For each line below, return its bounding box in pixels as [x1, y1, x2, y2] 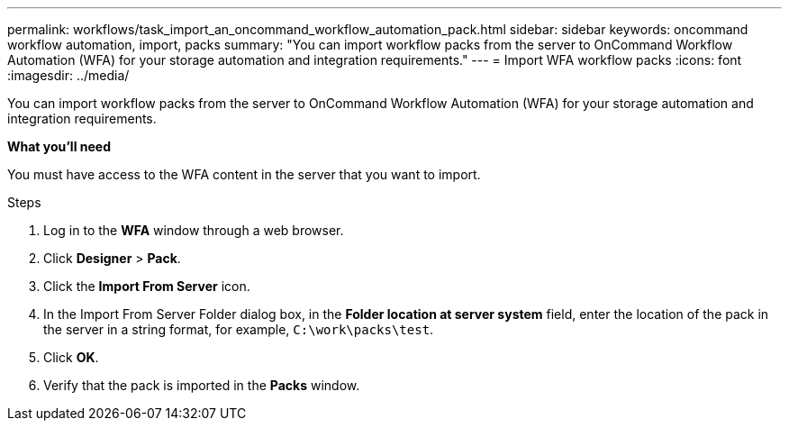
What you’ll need [7, 139, 111, 154]
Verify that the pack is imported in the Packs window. [43, 378, 360, 393]
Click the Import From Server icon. [43, 278, 250, 294]
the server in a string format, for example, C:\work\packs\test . [43, 322, 434, 337]
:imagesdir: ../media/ [7, 68, 130, 83]
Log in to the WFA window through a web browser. [43, 223, 344, 238]
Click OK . [43, 350, 99, 365]
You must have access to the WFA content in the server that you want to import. [7, 167, 481, 182]
